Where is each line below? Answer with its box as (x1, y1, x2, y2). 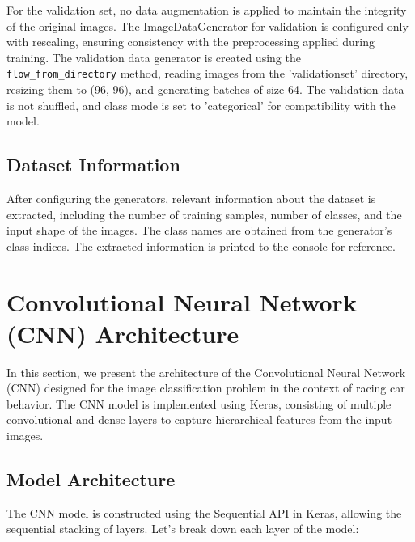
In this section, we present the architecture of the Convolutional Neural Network (6, 363, 406, 380)
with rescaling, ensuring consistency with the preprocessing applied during (6, 33, 375, 50)
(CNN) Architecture (6, 316, 239, 349)
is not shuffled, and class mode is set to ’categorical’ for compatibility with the (6, 96, 396, 113)
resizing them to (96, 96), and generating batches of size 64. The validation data (6, 81, 404, 98)
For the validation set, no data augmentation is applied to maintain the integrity (6, 2, 407, 18)
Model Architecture (6, 467, 176, 492)
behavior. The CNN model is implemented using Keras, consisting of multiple (6, 395, 392, 412)
